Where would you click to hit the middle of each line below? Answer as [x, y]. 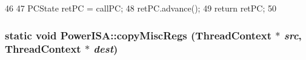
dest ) [106, 49]
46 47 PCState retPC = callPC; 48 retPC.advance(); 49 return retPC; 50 [141, 8]
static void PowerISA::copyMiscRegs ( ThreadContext [138, 35]
